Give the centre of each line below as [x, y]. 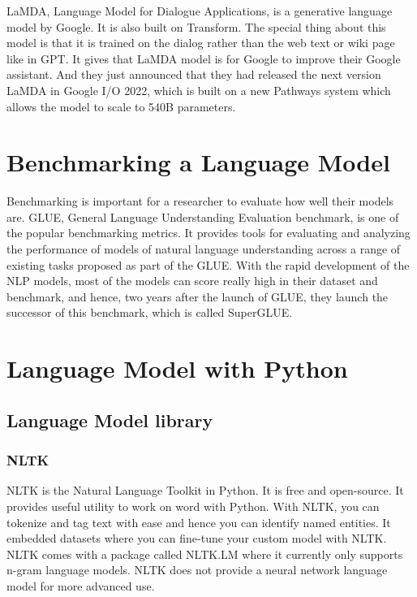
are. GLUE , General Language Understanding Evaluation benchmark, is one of [203, 216]
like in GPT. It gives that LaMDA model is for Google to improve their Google [204, 58]
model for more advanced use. [81, 585]
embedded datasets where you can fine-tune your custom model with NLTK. [197, 538]
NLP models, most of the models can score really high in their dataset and [192, 281]
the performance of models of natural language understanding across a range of [204, 249]
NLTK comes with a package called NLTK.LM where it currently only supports [205, 554]
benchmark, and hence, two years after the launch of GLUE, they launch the [198, 296]
